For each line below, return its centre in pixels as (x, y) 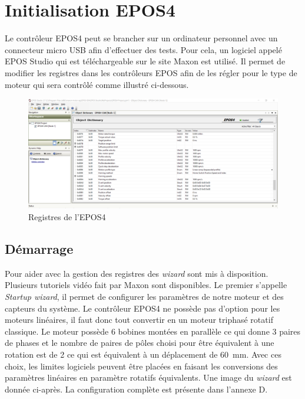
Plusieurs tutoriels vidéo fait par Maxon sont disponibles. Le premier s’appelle (146, 285)
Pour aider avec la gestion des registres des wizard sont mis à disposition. (137, 273)
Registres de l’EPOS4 (67, 217)
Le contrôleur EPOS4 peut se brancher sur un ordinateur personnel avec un (141, 38)
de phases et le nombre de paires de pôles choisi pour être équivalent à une (140, 343)
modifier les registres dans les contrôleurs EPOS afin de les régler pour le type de (151, 72)
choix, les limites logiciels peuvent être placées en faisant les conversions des (141, 366)
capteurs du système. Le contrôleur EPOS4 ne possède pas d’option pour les (142, 308)
